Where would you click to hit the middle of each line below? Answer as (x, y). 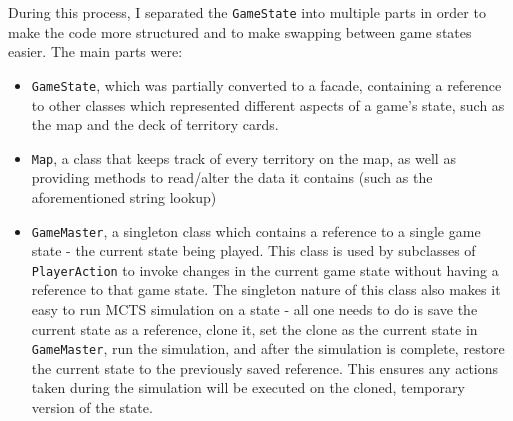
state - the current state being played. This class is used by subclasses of (253, 250)
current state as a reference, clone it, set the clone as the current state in (254, 328)
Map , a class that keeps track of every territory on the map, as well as (243, 157)
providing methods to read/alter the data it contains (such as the (232, 177)
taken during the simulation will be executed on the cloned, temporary (248, 387)
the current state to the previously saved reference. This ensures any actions (265, 367)
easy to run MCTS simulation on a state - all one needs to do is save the (254, 309)
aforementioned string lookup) (124, 196)
